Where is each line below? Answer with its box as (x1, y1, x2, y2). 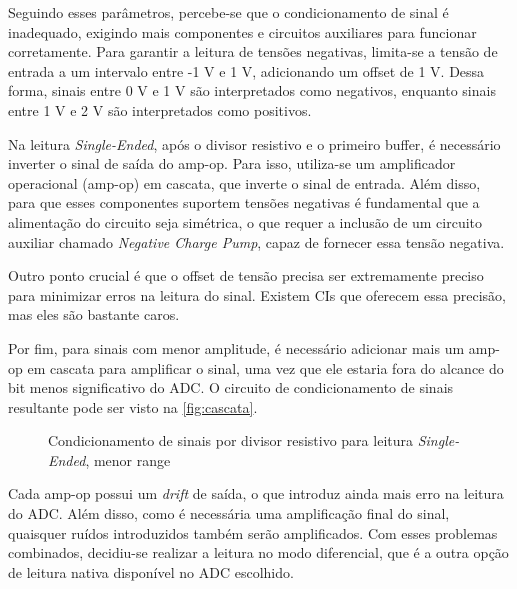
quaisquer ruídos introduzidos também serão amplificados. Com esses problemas (8, 522, 498, 543)
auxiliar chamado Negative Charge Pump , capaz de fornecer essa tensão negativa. (8, 231, 505, 252)
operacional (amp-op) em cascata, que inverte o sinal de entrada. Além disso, (8, 172, 481, 193)
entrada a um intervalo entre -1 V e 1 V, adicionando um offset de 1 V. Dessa (8, 60, 485, 81)
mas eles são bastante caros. (8, 304, 180, 325)
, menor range (85, 449, 171, 470)
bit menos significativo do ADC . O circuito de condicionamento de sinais (8, 377, 454, 398)
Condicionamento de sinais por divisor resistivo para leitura (48, 430, 413, 451)
